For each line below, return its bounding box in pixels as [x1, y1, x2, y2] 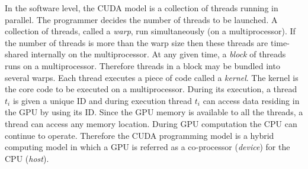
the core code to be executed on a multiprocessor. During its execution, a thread [5, 83, 297, 95]
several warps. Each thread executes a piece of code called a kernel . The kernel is [5, 71, 299, 83]
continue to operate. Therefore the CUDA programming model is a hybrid [5, 129, 274, 141]
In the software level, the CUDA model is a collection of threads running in [5, 2, 278, 14]
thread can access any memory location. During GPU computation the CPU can [5, 117, 297, 129]
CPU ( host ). [5, 152, 49, 164]
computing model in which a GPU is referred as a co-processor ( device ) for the [5, 141, 290, 153]
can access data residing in [203, 94, 300, 106]
